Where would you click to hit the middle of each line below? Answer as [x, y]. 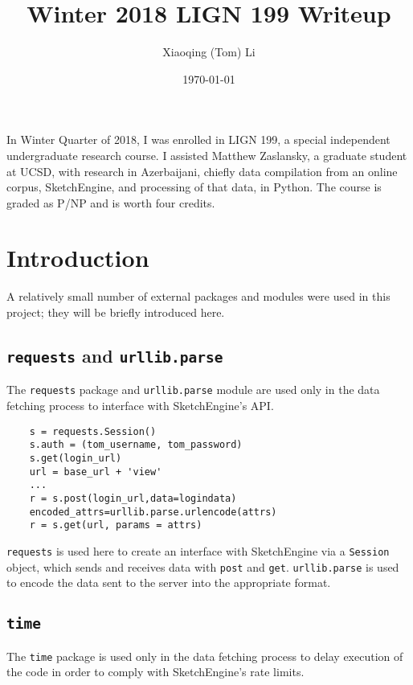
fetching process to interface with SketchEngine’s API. [140, 406]
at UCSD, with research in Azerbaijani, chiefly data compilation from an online [202, 171]
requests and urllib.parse [115, 355]
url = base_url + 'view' [96, 472]
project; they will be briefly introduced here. [116, 312]
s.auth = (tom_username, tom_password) [136, 445]
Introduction [78, 258]
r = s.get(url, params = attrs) [116, 525]
